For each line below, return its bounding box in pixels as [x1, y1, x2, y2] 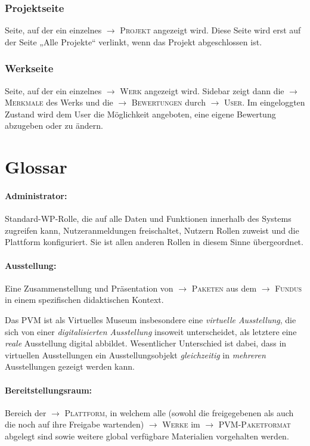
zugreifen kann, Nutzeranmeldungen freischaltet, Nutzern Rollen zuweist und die [5, 224, 299, 236]
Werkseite [5, 61, 54, 76]
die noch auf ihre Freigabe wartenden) [5, 418, 144, 430]
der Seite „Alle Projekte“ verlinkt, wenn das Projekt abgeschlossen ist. [5, 35, 262, 48]
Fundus [275, 281, 302, 294]
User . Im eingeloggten [224, 96, 305, 109]
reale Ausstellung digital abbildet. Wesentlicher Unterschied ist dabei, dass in [5, 337, 287, 349]
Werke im [162, 418, 200, 430]
